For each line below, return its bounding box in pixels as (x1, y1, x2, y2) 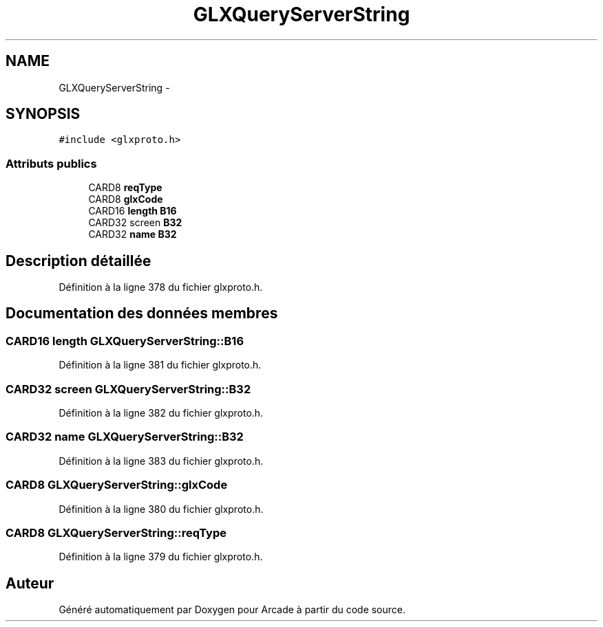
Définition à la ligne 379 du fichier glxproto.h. (59, 551, 263, 563)
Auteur (6, 574, 54, 592)
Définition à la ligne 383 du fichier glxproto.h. (59, 454, 264, 467)
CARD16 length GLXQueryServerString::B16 (6, 333, 244, 348)
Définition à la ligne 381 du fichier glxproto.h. (59, 359, 262, 371)
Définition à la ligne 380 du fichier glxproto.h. (59, 503, 264, 515)
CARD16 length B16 (88, 205, 177, 217)
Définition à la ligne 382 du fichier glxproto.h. (59, 407, 264, 419)
